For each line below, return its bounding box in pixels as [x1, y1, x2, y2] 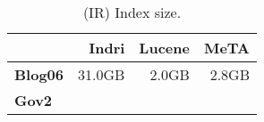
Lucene [139, 37, 190, 58]
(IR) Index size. [82, 2, 182, 22]
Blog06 [14, 64, 64, 85]
